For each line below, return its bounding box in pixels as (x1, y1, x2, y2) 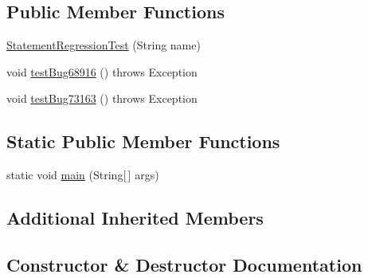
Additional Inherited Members (6, 206, 264, 230)
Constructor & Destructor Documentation (6, 252, 362, 276)
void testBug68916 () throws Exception (6, 63, 198, 80)
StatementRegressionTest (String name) (6, 37, 201, 53)
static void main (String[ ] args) (6, 166, 159, 183)
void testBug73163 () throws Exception (6, 90, 198, 107)
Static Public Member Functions (6, 129, 280, 154)
